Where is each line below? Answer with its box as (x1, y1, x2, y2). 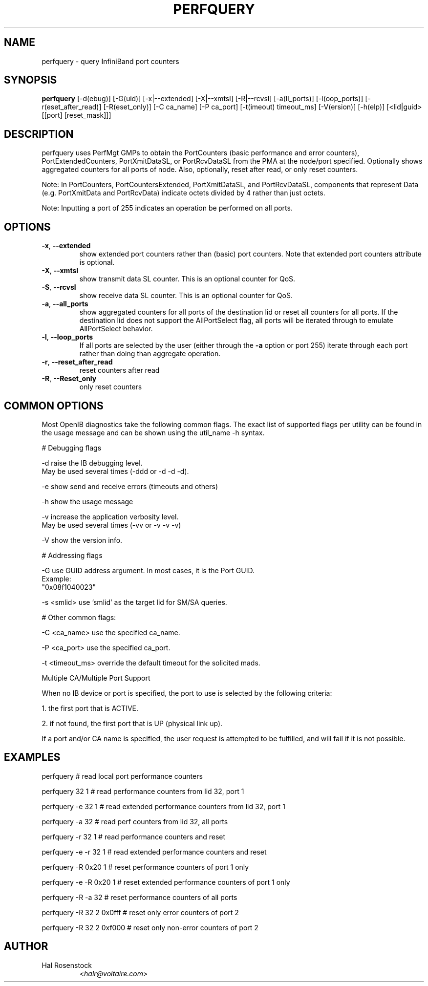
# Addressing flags (42, 551, 103, 559)
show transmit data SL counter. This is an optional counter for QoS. (79, 275, 296, 283)
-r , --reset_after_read (42, 358, 113, 366)
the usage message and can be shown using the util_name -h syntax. (42, 428, 265, 437)
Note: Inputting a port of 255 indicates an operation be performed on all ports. (42, 204, 293, 213)
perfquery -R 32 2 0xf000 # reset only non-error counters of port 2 (42, 923, 258, 932)
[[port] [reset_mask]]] (42, 111, 111, 120)
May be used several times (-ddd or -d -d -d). (42, 467, 189, 475)
